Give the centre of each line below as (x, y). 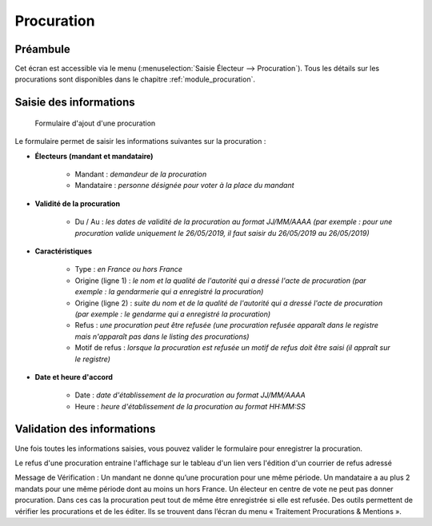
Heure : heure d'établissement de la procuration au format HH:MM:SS (190, 406)
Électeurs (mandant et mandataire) (94, 156)
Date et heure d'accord (74, 377)
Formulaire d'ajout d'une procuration (95, 123)
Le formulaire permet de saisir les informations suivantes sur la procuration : (140, 141)
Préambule (43, 49)
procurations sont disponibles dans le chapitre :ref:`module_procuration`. (135, 79)
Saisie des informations (75, 103)
